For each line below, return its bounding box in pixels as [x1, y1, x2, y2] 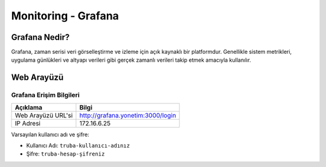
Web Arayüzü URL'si [14, 111, 73, 119]
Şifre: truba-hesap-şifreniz [26, 150, 105, 157]
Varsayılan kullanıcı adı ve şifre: [11, 131, 90, 138]
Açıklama [14, 103, 42, 111]
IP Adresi [14, 119, 40, 127]
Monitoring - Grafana [11, 9, 119, 22]
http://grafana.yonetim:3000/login [79, 111, 176, 119]
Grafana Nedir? [11, 32, 70, 42]
